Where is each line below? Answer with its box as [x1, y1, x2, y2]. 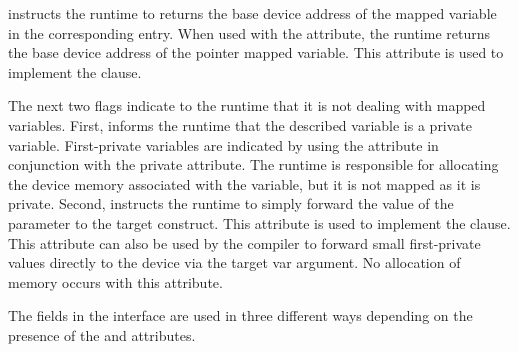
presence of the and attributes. [8, 324, 196, 345]
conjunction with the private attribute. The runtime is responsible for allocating [8, 154, 499, 175]
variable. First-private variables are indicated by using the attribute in [8, 134, 439, 155]
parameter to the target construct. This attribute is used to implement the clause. [8, 212, 511, 233]
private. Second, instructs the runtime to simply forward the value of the [8, 193, 454, 214]
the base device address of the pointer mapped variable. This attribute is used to [8, 42, 504, 63]
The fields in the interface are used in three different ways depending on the [8, 305, 473, 326]
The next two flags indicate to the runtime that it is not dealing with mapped [8, 95, 486, 116]
